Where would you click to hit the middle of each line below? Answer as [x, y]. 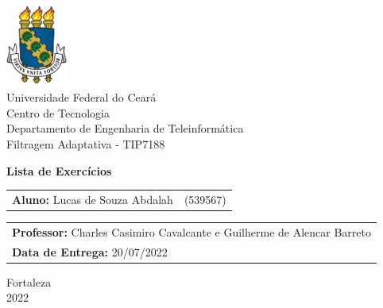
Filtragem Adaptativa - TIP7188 [86, 144]
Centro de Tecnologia [58, 112]
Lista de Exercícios [59, 170]
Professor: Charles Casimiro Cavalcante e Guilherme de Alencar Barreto [191, 231]
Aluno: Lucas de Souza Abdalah [93, 199]
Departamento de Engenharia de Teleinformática [125, 128]
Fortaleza [29, 281]
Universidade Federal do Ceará [81, 97]
